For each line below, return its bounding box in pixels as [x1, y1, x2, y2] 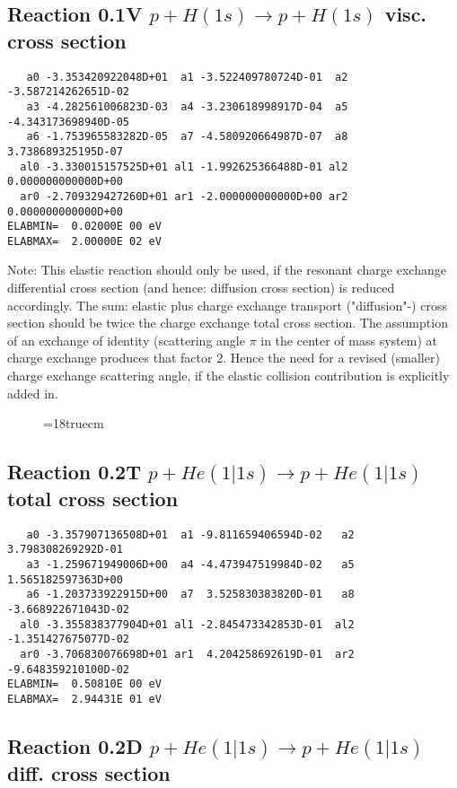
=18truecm [43, 414, 104, 433]
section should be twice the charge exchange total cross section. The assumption [7, 313, 448, 332]
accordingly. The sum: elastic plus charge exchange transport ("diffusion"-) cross [7, 295, 447, 314]
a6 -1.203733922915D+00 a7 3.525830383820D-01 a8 [26, 588, 355, 601]
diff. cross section [7, 758, 171, 786]
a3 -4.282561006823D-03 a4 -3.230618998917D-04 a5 [26, 100, 348, 113]
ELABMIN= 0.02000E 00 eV [7, 220, 162, 233]
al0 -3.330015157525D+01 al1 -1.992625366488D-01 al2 [20, 160, 348, 173]
